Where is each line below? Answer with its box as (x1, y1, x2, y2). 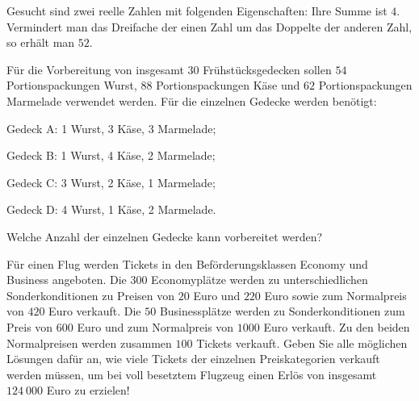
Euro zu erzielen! (46, 382, 130, 399)
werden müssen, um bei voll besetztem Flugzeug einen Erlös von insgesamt (6, 365, 377, 382)
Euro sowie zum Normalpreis (264, 286, 407, 303)
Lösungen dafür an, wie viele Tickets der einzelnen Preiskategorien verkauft (6, 350, 380, 367)
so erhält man (6, 34, 75, 51)
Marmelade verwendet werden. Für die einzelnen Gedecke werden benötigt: (6, 92, 377, 109)
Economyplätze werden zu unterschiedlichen (151, 271, 368, 288)
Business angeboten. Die (6, 271, 127, 288)
